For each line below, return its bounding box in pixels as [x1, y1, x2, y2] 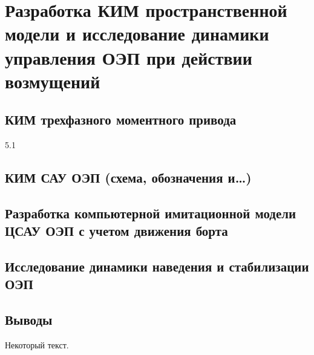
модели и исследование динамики [5, 21, 269, 46]
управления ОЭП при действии [5, 45, 252, 70]
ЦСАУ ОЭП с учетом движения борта [5, 221, 228, 240]
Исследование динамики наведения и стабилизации [5, 257, 309, 276]
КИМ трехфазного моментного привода [5, 110, 237, 129]
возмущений [5, 68, 100, 93]
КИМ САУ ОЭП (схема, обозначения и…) [5, 168, 252, 187]
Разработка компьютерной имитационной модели [5, 203, 296, 222]
